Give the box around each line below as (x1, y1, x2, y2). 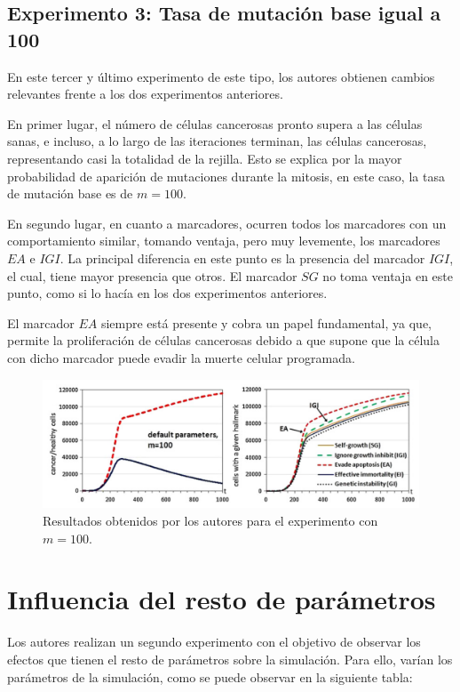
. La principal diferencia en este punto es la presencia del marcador (59, 248, 425, 267)
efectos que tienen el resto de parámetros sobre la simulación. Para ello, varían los (7, 649, 453, 668)
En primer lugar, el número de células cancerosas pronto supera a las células (7, 114, 423, 133)
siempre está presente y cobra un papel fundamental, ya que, (100, 313, 432, 332)
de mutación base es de (7, 184, 133, 203)
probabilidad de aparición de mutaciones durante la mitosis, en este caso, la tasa (7, 166, 445, 185)
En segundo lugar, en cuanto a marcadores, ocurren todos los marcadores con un (7, 213, 447, 232)
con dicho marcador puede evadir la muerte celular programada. (7, 348, 355, 366)
